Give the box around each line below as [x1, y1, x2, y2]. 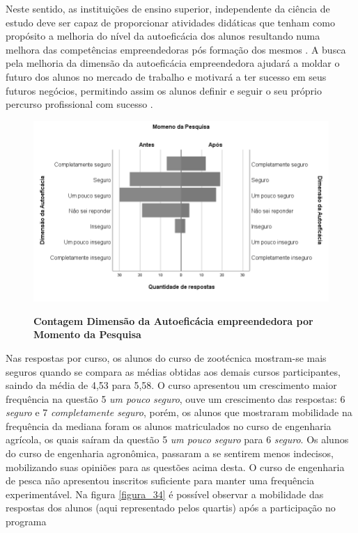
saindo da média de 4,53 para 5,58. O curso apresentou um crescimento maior [6, 378, 337, 392]
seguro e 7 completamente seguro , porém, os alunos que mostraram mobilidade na [6, 405, 352, 420]
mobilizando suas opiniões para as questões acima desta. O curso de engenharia [6, 459, 345, 474]
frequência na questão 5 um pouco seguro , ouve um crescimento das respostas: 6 [6, 391, 345, 406]
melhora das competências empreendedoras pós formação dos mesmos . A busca [6, 42, 346, 56]
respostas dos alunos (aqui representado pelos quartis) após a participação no [6, 500, 336, 515]
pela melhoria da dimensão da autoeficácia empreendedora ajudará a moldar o [6, 56, 340, 70]
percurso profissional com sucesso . [6, 97, 153, 111]
